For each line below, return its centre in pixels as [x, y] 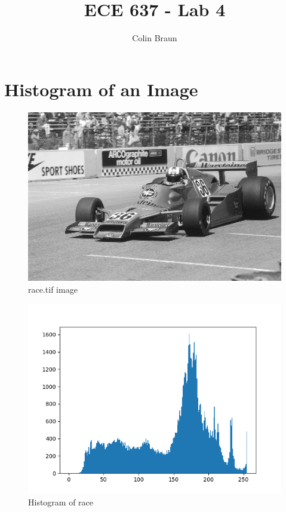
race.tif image [53, 289]
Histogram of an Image [101, 89]
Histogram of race [61, 502]
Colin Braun [155, 38]
